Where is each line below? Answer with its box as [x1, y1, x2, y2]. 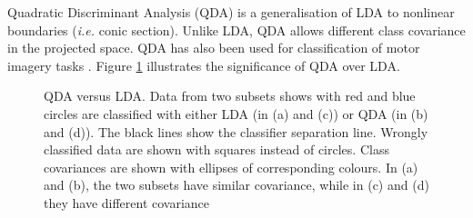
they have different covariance [44, 193, 210, 212]
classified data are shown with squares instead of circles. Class [44, 140, 389, 159]
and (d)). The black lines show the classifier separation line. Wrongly [44, 122, 428, 141]
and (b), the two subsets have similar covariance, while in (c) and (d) [44, 175, 429, 194]
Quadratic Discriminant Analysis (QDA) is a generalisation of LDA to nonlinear [7, 3, 455, 21]
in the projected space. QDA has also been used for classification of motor [7, 38, 420, 57]
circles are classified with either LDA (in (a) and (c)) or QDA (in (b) [44, 104, 428, 123]
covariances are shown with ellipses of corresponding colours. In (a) [44, 157, 418, 176]
